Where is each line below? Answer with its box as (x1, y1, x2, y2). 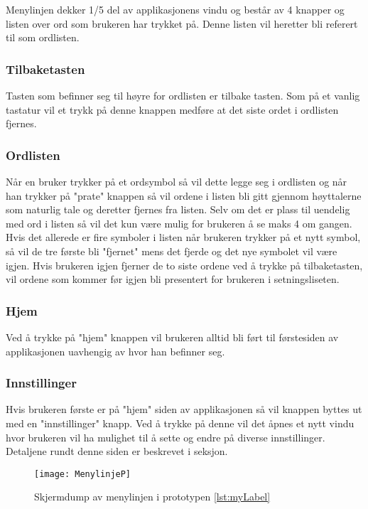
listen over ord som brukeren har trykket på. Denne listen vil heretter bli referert (6, 16, 358, 31)
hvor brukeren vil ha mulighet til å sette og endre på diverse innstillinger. (6, 429, 325, 444)
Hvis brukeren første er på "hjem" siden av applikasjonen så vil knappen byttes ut (6, 402, 362, 417)
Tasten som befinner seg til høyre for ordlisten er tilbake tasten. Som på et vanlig (6, 88, 360, 102)
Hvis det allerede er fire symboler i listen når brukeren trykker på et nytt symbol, (6, 230, 361, 245)
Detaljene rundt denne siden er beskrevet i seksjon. (6, 444, 228, 459)
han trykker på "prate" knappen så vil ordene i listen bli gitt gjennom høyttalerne (6, 188, 362, 203)
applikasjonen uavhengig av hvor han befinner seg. (6, 343, 225, 358)
